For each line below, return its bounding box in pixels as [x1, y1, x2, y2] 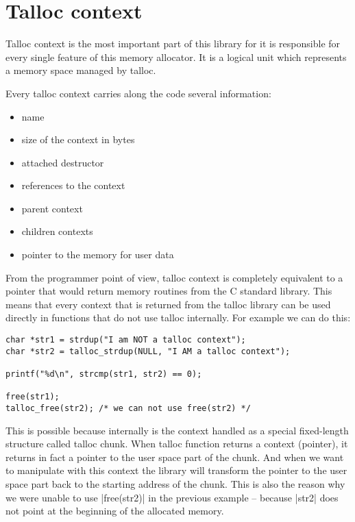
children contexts [21, 224, 93, 238]
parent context [21, 201, 83, 215]
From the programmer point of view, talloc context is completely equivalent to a [5, 270, 343, 284]
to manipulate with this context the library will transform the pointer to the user [5, 463, 347, 477]
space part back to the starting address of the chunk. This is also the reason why [5, 477, 345, 490]
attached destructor [21, 155, 104, 169]
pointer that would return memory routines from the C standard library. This [5, 284, 332, 298]
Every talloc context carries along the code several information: [5, 86, 271, 100]
